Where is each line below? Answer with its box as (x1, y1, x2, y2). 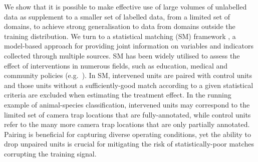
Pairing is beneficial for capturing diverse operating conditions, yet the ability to (4, 128, 251, 139)
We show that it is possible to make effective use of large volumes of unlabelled (4, 1, 247, 11)
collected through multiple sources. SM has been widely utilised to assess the (4, 50, 240, 60)
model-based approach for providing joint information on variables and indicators (4, 40, 253, 51)
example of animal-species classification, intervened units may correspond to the (4, 99, 250, 109)
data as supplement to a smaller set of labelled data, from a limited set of (4, 11, 230, 21)
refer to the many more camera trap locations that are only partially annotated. (4, 119, 250, 129)
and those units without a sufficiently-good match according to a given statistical (4, 79, 253, 90)
